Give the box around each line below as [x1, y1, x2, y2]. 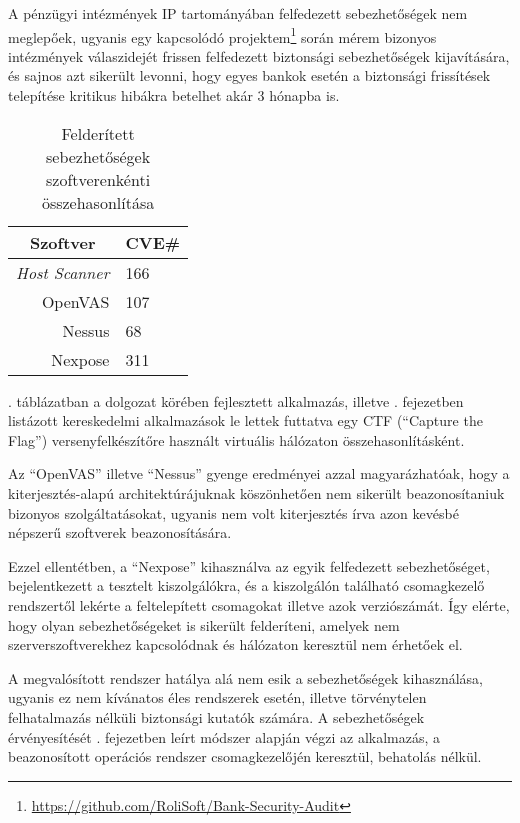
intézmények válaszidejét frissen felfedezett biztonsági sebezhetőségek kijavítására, [8, 45, 510, 66]
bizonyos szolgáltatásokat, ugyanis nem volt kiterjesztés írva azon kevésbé [8, 502, 459, 523]
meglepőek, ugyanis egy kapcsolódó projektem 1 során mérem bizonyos [8, 23, 437, 47]
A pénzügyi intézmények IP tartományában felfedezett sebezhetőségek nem [8, 3, 468, 23]
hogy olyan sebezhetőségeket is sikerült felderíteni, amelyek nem [8, 614, 400, 635]
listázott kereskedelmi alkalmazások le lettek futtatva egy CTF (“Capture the [8, 410, 483, 431]
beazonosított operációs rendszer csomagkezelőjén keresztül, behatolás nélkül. [8, 746, 482, 767]
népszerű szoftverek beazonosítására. [8, 522, 232, 543]
